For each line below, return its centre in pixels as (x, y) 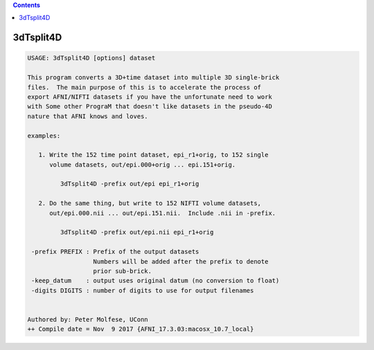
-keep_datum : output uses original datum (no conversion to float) (155, 281)
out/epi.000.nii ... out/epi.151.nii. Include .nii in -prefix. (163, 213)
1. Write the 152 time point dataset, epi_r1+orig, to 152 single (153, 155)
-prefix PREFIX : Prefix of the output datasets (115, 252)
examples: (44, 136)
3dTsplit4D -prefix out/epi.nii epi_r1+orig (137, 232)
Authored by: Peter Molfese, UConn (88, 319)
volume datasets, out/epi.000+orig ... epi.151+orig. (143, 165)
